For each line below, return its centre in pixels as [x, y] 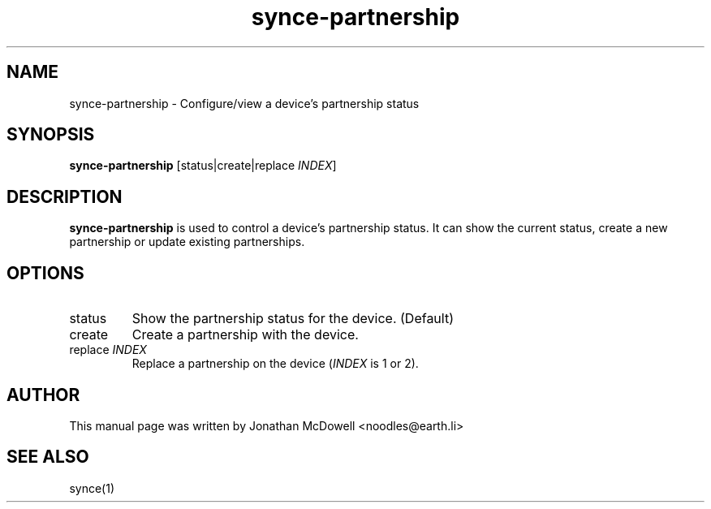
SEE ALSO [48, 457]
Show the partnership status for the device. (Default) [293, 319]
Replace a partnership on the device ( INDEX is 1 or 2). [275, 364]
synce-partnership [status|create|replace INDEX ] [203, 166]
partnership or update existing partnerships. [187, 242]
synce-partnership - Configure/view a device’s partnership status [244, 103]
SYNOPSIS [51, 135]
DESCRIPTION [65, 196]
